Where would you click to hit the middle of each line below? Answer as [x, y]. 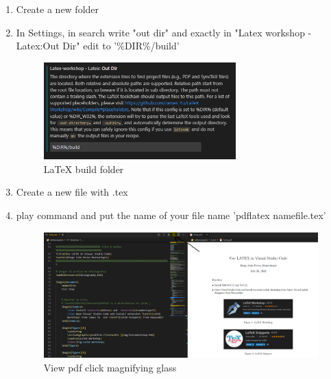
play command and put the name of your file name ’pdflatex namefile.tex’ [171, 215]
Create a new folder [58, 9]
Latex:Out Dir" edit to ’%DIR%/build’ [98, 46]
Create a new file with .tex [72, 192]
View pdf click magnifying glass [110, 367]
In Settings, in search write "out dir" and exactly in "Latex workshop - [164, 32]
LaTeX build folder [84, 169]
